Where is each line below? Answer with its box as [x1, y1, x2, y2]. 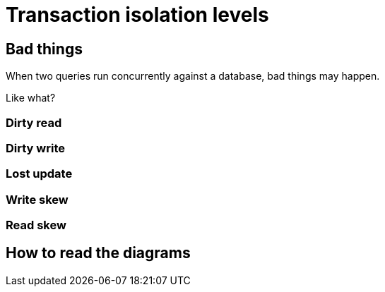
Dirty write [6, 140, 65, 155]
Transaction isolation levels [6, 3, 269, 27]
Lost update [6, 166, 73, 181]
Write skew [6, 192, 69, 207]
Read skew [6, 218, 66, 233]
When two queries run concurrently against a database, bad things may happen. [6, 70, 380, 83]
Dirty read [6, 115, 62, 130]
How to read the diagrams [6, 244, 191, 262]
